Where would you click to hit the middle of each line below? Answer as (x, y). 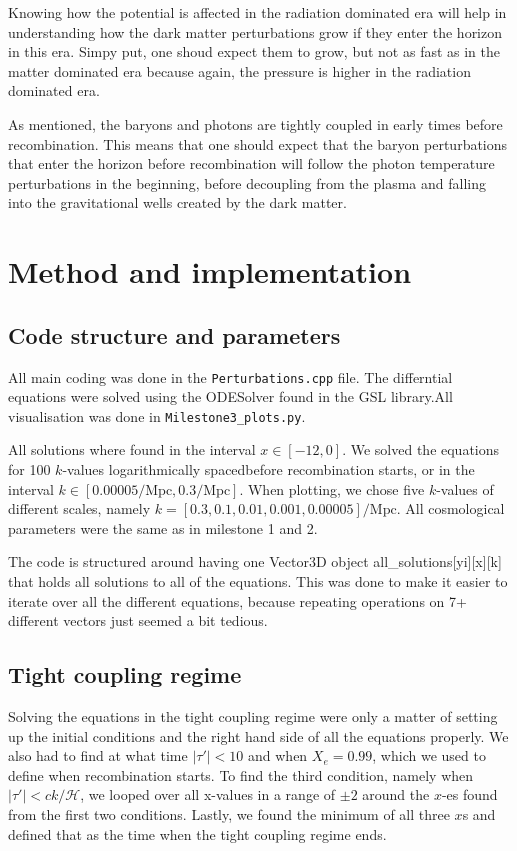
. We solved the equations (421, 449)
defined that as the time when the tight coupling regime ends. (197, 833)
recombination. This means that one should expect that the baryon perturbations (258, 143)
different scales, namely (79, 508)
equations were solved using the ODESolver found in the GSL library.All (230, 396)
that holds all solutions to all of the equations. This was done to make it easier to (258, 580)
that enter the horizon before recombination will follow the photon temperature (251, 163)
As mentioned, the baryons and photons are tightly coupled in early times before (255, 123)
